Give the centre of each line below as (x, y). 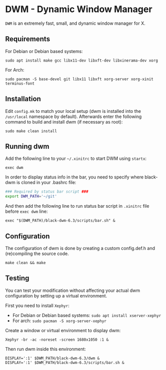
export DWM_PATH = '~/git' (31, 197)
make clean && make (26, 263)
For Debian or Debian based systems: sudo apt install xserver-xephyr (87, 315)
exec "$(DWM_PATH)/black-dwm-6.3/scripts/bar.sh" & (60, 221)
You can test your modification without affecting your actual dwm (73, 290)
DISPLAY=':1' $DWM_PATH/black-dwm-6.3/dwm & (52, 358)
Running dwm (27, 146)
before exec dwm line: (27, 211)
